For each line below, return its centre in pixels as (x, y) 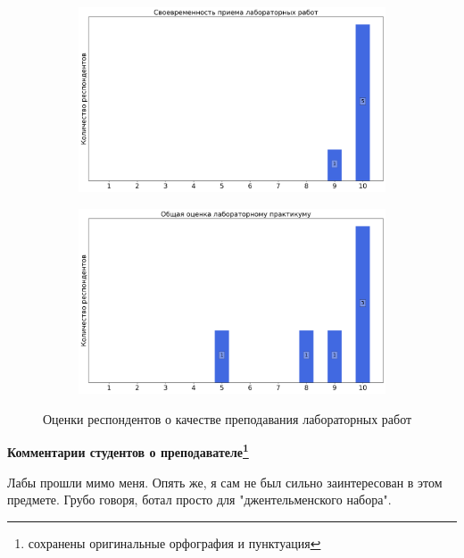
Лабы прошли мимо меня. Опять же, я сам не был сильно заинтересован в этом (225, 482)
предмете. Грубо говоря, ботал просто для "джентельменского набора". (199, 500)
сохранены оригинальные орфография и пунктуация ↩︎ (174, 542)
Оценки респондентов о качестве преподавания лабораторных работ (228, 418)
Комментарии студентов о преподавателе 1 (128, 450)
